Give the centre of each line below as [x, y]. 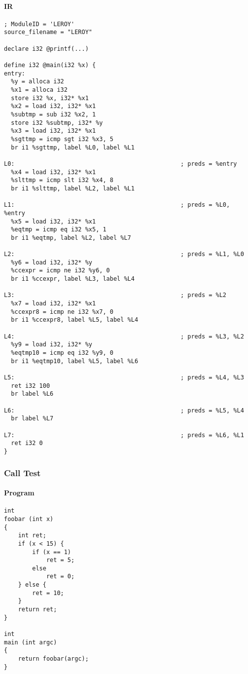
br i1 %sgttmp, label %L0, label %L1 [73, 147]
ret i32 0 [27, 443]
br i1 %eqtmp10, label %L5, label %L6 [75, 361]
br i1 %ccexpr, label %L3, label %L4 [73, 279]
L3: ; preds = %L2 [115, 295]
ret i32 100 [31, 386]
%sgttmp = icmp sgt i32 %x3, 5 [62, 139]
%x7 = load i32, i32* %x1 [53, 304]
